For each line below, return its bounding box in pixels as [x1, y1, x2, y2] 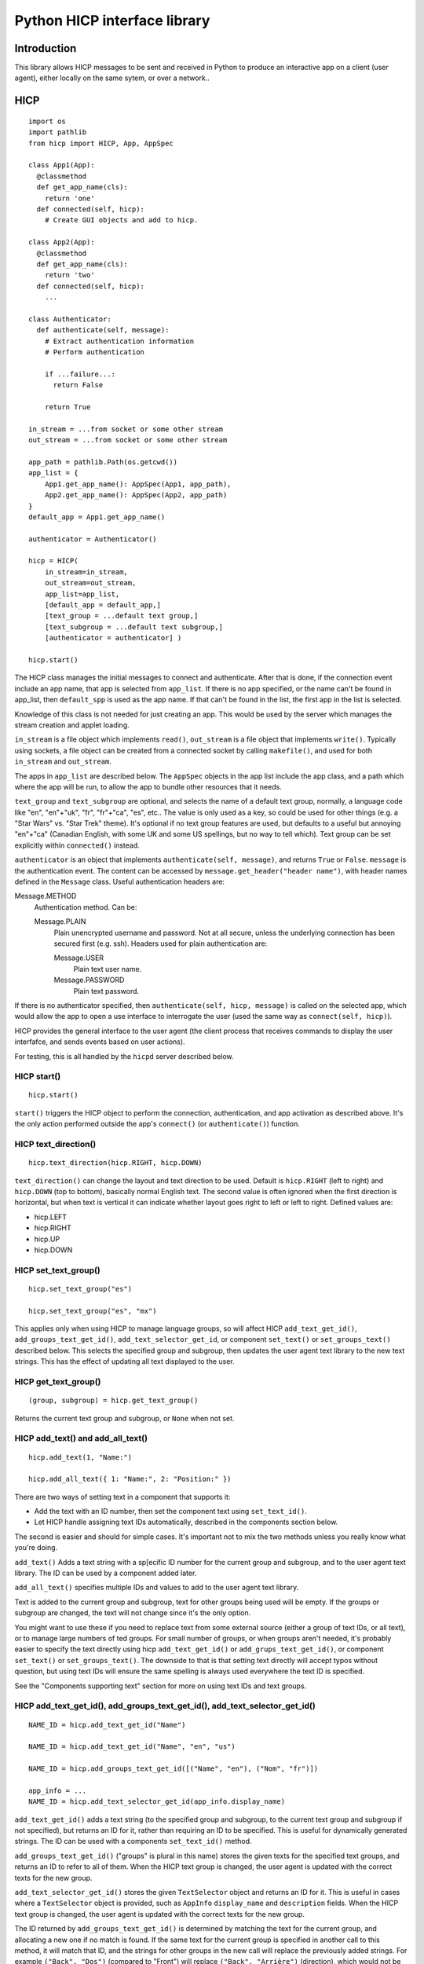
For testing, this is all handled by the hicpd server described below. [14, 1051, 235, 1061]
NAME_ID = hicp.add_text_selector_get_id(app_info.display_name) [28, 1797, 286, 1806]
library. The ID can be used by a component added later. [14, 1568, 197, 1578]
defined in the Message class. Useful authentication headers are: [14, 877, 225, 887]
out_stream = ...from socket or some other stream [28, 436, 228, 445]
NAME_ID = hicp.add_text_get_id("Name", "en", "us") [28, 1742, 236, 1751]
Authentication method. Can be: [34, 902, 137, 911]
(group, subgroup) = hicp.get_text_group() [28, 1396, 199, 1405]
